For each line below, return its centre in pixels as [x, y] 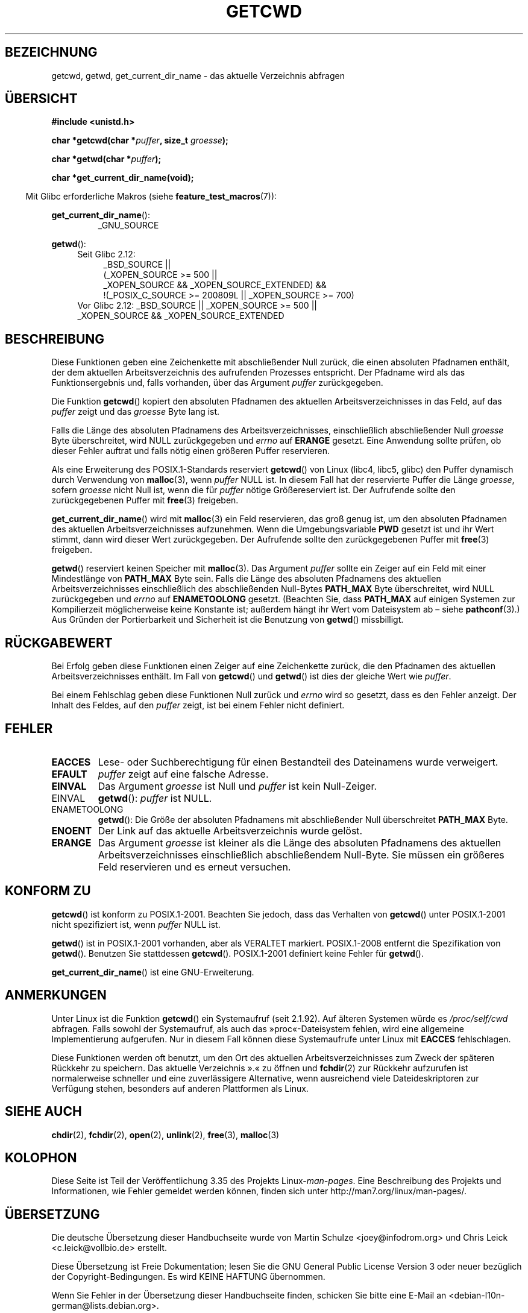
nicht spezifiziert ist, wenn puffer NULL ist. [136, 924]
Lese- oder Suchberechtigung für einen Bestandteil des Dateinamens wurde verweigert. [298, 762]
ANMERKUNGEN [56, 995]
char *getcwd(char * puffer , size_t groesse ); [140, 140]
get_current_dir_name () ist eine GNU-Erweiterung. [153, 972]
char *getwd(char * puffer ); [106, 159]
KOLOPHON [41, 1157]
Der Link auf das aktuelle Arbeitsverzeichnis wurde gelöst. [230, 830]
